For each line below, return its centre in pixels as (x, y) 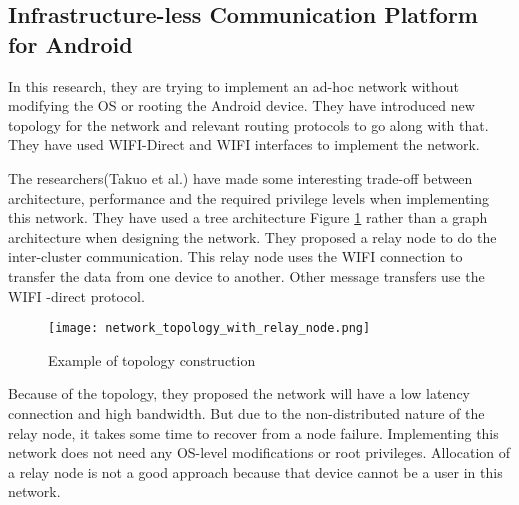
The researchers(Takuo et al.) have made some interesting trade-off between (240, 177)
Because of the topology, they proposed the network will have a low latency (239, 393)
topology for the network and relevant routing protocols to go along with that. (248, 124)
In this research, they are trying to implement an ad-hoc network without (234, 85)
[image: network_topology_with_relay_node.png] (209, 328)
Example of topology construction (152, 359)
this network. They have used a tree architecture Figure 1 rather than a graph (248, 217)
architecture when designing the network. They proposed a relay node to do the (252, 236)
